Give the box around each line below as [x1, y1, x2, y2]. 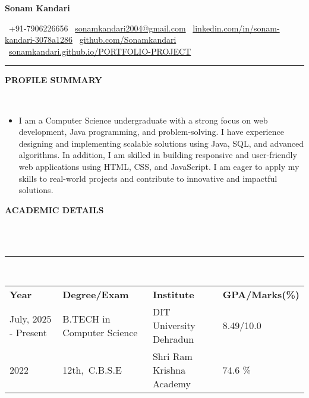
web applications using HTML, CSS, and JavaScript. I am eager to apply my [18, 160, 299, 172]
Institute [152, 288, 194, 302]
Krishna [152, 363, 186, 377]
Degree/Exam [62, 288, 129, 302]
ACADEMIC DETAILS [5, 203, 104, 216]
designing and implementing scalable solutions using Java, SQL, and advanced [18, 137, 304, 149]
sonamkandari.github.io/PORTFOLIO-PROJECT [9, 45, 191, 57]
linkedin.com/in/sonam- [193, 21, 280, 34]
